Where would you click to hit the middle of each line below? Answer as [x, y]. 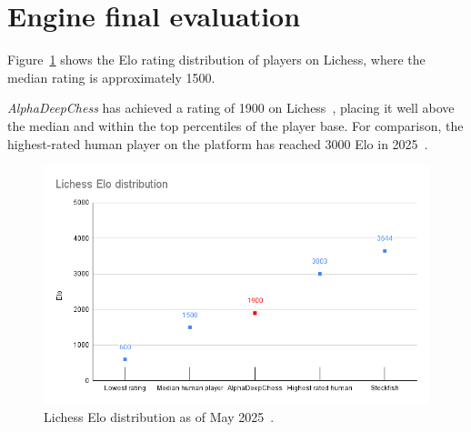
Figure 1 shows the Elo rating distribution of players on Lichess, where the [216, 60]
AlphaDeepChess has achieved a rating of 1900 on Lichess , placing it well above [231, 108]
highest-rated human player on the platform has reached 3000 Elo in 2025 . [218, 143]
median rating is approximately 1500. [111, 77]
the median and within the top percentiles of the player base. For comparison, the [235, 125]
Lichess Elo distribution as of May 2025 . [159, 416]
